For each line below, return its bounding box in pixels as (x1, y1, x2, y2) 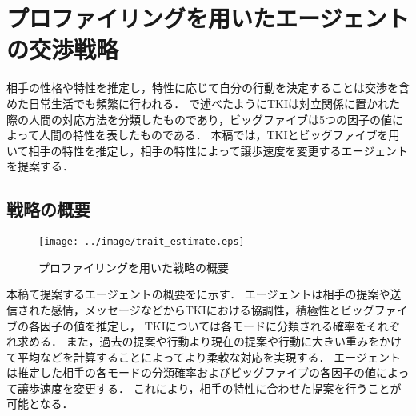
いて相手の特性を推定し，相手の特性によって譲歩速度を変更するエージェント (6, 142, 409, 158)
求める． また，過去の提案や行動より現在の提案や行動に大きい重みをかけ (17, 333, 402, 350)
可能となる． (6, 395, 74, 412)
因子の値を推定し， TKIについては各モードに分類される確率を (39, 317, 367, 334)
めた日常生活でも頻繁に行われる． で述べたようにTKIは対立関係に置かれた (6, 94, 401, 111)
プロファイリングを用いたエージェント (6, 2, 410, 34)
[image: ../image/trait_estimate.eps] (38, 236, 245, 248)
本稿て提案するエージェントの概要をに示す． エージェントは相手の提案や (6, 286, 390, 302)
